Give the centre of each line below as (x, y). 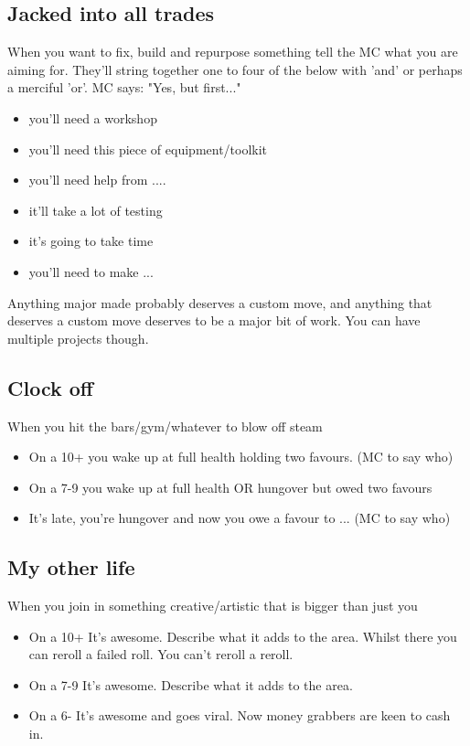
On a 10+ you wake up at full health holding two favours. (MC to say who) (241, 457)
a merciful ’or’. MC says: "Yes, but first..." (124, 87)
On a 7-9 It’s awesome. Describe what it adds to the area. (191, 684)
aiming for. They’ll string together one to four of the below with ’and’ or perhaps (235, 69)
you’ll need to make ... (91, 271)
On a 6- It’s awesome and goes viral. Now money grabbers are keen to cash (240, 715)
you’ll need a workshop (93, 117)
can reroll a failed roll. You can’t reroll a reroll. (161, 654)
